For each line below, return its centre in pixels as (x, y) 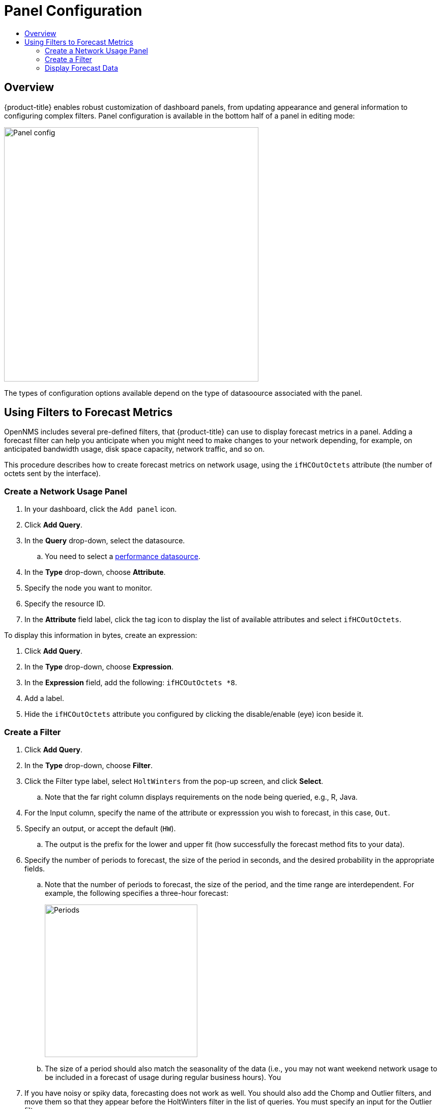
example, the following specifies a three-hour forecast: (137, 893)
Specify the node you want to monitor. (89, 588)
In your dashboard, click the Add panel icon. (101, 509)
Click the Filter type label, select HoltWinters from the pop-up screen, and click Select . (174, 781)
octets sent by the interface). (52, 474)
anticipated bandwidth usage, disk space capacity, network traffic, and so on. (135, 449)
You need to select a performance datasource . (123, 557)
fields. (35, 868)
